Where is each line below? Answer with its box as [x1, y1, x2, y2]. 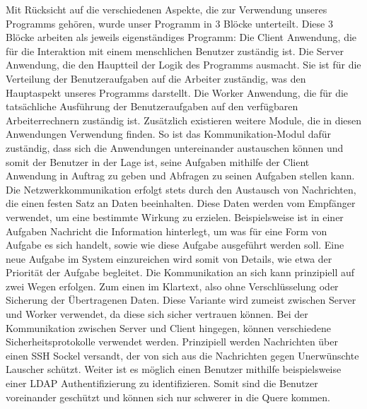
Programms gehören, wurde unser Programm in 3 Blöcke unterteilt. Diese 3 [6, 16, 333, 30]
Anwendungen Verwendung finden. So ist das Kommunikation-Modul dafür [6, 126, 331, 141]
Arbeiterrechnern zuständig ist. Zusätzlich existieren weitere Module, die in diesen [6, 112, 362, 127]
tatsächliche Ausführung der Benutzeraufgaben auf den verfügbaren [6, 99, 298, 114]
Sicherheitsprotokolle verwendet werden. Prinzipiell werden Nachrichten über [6, 334, 338, 349]
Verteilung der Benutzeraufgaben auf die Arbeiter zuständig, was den [6, 71, 306, 85]
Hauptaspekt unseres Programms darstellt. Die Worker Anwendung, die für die [6, 85, 349, 100]
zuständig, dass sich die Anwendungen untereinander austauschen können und [6, 140, 344, 155]
